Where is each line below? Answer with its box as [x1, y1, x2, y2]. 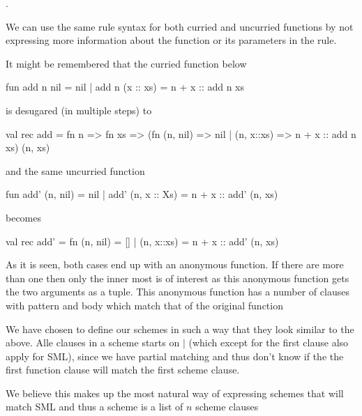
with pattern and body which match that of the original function [6, 298, 283, 312]
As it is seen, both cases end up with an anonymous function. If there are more [6, 257, 344, 272]
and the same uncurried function [6, 163, 145, 178]
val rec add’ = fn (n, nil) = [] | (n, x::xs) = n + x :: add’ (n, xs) [6, 233, 279, 248]
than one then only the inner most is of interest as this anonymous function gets [6, 270, 349, 285]
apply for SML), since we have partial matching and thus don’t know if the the [6, 348, 344, 363]
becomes [6, 210, 42, 224]
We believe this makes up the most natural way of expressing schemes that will [6, 385, 344, 400]
